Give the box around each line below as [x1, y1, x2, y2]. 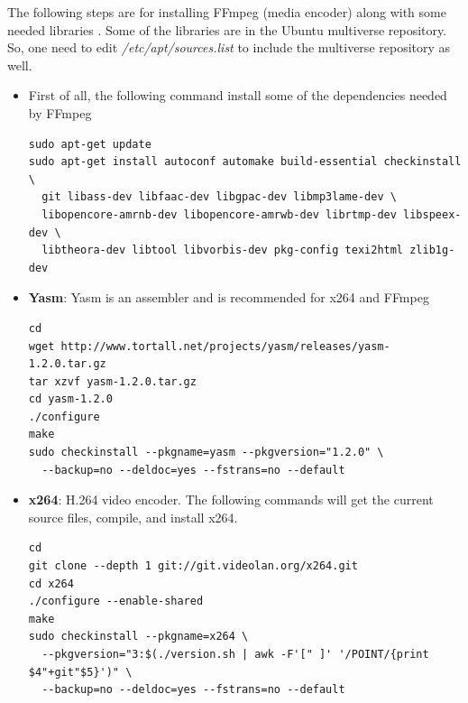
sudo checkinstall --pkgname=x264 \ [28, 630, 249, 643]
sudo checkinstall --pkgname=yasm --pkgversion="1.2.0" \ [28, 446, 384, 459]
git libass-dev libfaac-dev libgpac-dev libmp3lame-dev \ [41, 190, 397, 204]
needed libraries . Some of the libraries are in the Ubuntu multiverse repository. [7, 20, 447, 39]
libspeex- [403, 208, 462, 221]
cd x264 [28, 577, 74, 590]
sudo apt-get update [28, 137, 151, 151]
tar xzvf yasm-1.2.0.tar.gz [28, 375, 197, 388]
